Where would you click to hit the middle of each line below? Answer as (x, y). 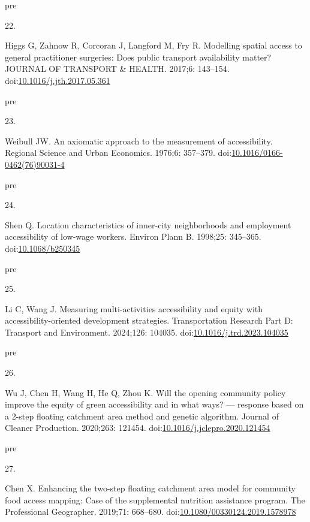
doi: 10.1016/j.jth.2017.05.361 (58, 80)
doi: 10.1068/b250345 (43, 248)
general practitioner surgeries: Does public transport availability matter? (138, 57)
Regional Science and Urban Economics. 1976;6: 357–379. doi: (118, 153)
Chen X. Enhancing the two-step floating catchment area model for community (150, 488)
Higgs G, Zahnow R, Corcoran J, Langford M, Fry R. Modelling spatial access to (154, 45)
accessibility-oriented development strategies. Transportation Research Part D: (149, 320)
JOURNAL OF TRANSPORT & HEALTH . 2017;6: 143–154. (117, 69)
